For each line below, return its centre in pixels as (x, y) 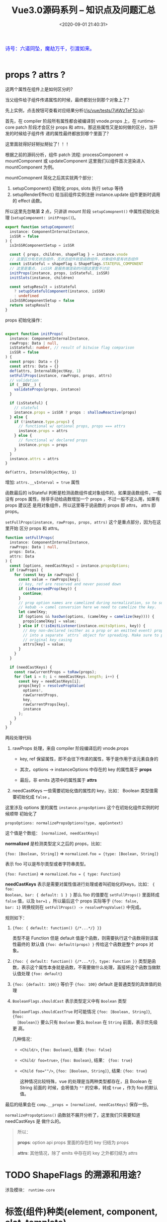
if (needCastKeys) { (31, 667)
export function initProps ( (34, 334)
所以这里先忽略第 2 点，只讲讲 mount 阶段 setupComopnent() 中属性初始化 (80, 211)
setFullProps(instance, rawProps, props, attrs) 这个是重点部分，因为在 (81, 522)
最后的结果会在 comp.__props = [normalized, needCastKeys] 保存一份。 (78, 1104)
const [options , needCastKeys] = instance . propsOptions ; (70, 566)
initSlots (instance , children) (42, 278)
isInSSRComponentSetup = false (42, 301)
